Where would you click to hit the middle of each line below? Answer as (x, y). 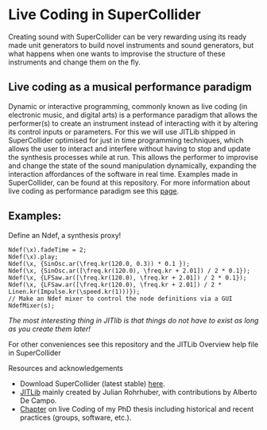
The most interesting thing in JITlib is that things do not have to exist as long (133, 320)
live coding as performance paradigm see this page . (94, 191)
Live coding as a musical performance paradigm (130, 87)
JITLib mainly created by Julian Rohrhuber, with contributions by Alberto (138, 392)
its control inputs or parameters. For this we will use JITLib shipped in (122, 131)
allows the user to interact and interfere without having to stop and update (130, 148)
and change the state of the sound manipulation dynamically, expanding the (132, 166)
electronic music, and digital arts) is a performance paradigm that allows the (133, 115)
